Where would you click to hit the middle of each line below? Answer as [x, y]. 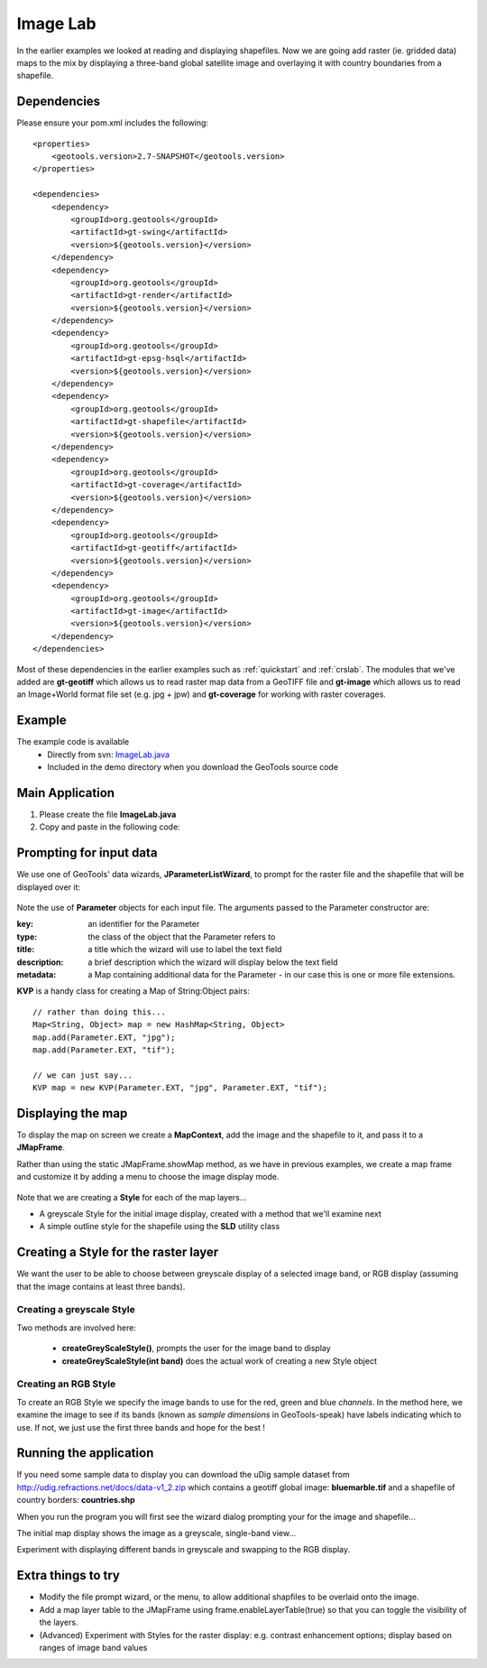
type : [27, 936]
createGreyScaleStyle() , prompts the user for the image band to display [196, 1348]
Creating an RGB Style [66, 1384]
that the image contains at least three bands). [101, 1286]
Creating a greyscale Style [76, 1310]
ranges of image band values [93, 1647]
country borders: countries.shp [76, 1500]
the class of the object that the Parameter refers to [182, 936]
